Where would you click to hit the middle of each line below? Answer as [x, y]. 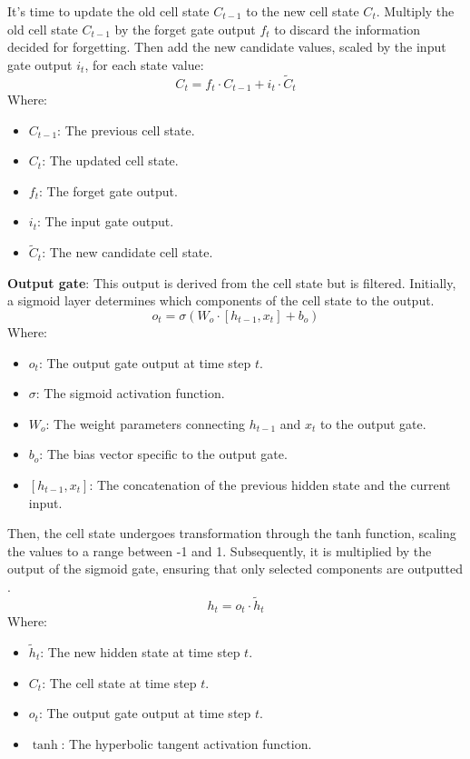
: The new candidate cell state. [127, 252]
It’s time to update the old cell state [108, 11]
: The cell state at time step [119, 682]
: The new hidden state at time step [140, 652]
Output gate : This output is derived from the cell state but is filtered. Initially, [232, 282]
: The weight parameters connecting [146, 423]
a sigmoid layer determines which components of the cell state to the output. [221, 300]
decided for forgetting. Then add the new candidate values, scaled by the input [227, 47]
